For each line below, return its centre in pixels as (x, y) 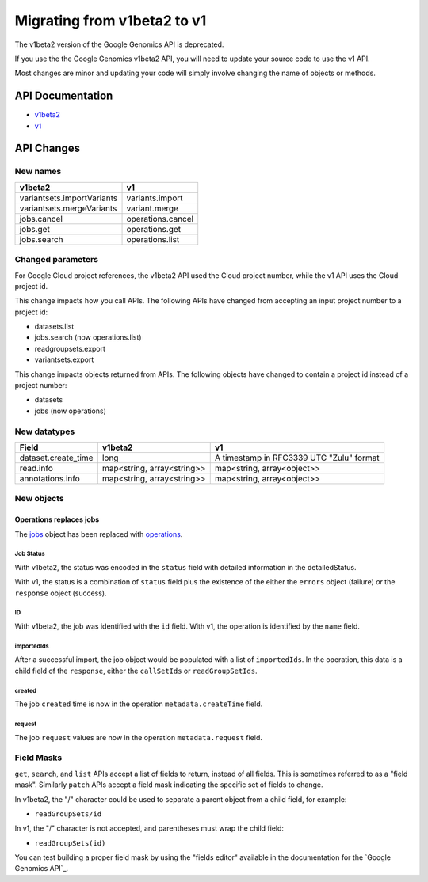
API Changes (48, 148)
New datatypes (45, 431)
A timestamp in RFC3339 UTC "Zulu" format (297, 458)
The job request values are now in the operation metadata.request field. (139, 737)
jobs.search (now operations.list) (88, 337)
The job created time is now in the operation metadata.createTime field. (139, 704)
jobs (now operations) (70, 411)
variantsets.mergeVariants (68, 208)
